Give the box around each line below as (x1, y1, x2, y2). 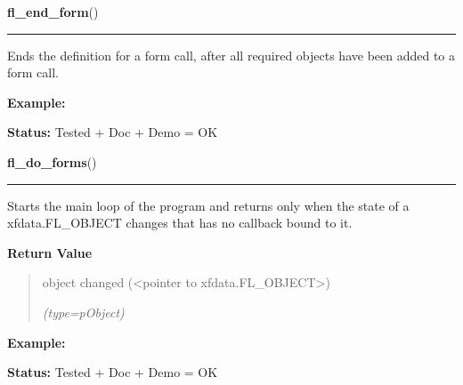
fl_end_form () (7, 3, 99, 20)
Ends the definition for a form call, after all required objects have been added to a (7, 45, 456, 64)
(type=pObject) (42, 302, 125, 321)
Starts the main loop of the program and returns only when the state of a (7, 196, 410, 214)
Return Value (7, 243, 93, 261)
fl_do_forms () (7, 152, 97, 171)
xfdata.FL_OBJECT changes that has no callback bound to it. (7, 213, 353, 232)
